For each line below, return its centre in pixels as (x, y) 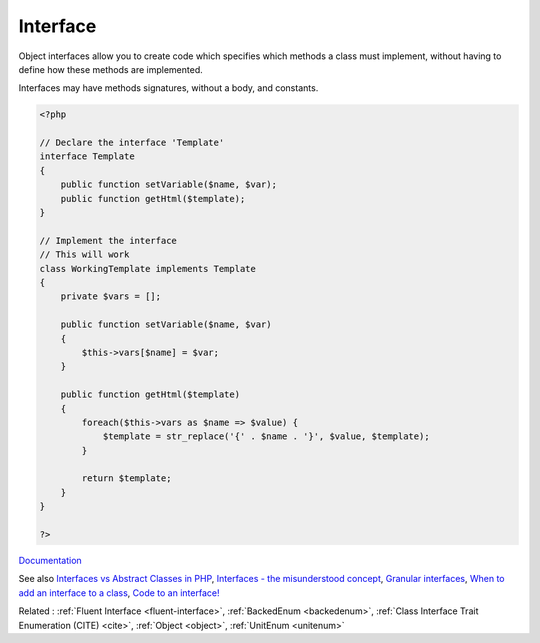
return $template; (126, 478)
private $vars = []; (111, 296)
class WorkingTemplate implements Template (148, 268)
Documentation (50, 561)
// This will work (84, 254)
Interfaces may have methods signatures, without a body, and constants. (168, 88)
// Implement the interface (108, 240)
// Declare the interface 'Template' (132, 143)
